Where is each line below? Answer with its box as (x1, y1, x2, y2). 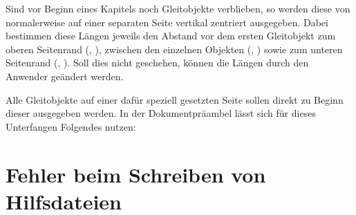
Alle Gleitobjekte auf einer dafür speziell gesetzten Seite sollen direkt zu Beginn (6, 92, 344, 106)
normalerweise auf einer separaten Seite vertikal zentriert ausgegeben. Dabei (6, 15, 328, 29)
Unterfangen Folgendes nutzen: (6, 119, 136, 133)
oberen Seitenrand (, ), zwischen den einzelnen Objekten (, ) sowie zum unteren (6, 41, 343, 56)
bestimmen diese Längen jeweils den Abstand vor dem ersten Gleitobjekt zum (6, 28, 336, 43)
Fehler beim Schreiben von (6, 160, 266, 188)
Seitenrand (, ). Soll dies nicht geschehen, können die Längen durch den (6, 55, 309, 70)
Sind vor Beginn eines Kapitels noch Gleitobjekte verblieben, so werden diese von (6, 1, 350, 15)
